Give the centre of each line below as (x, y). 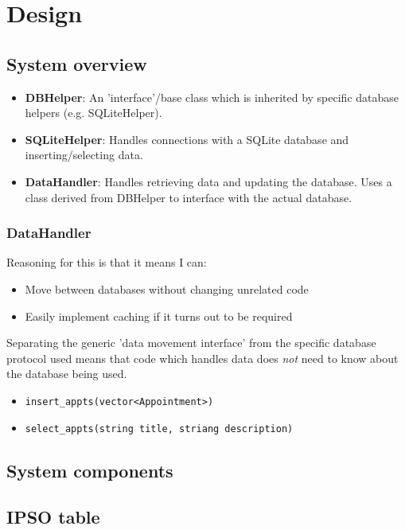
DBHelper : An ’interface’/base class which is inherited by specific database (212, 97)
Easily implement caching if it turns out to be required (159, 316)
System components (90, 470)
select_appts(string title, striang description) (159, 429)
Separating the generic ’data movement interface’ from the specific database (191, 343)
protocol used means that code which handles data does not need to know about (202, 358)
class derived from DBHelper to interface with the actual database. (189, 197)
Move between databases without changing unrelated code (167, 288)
